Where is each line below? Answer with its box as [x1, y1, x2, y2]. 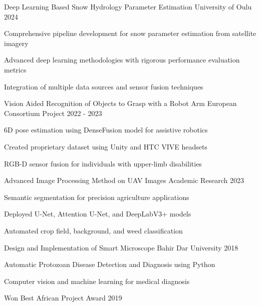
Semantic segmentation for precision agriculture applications [4, 191, 189, 202]
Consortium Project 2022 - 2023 [4, 107, 102, 118]
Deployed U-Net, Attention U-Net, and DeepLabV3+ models [4, 208, 191, 219]
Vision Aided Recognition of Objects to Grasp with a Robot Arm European [4, 98, 237, 108]
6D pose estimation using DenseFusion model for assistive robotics [4, 124, 208, 135]
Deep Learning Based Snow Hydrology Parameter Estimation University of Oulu [4, 1, 252, 11]
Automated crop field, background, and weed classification [4, 225, 183, 235]
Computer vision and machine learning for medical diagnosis [4, 275, 190, 286]
